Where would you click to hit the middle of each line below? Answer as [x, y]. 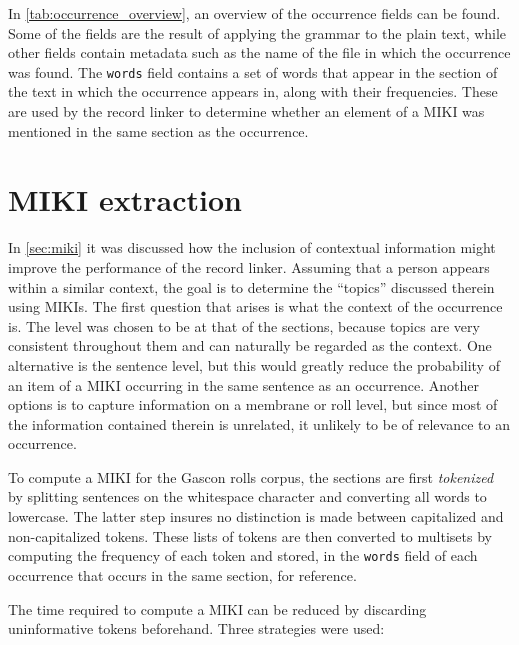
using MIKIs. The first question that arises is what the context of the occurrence [255, 306]
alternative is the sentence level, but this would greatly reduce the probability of [254, 364]
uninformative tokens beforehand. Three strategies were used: [196, 628]
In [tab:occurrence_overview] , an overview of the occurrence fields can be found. [254, 13]
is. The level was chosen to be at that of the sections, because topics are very [244, 325]
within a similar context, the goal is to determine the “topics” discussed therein [251, 286]
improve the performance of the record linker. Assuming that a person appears [249, 266]
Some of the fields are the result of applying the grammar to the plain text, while [257, 32]
